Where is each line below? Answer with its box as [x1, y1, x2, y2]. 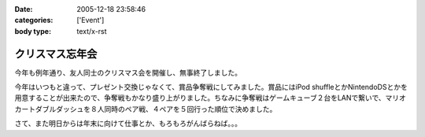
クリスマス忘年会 [14, 47, 98, 61]
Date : [14, 5, 33, 13]
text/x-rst [76, 26, 107, 35]
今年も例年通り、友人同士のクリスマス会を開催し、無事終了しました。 [14, 68, 242, 77]
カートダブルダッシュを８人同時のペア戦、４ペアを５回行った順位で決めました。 [14, 104, 277, 113]
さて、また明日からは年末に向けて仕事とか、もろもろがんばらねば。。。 [14, 119, 242, 128]
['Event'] [76, 16, 105, 25]
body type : [14, 26, 51, 35]
